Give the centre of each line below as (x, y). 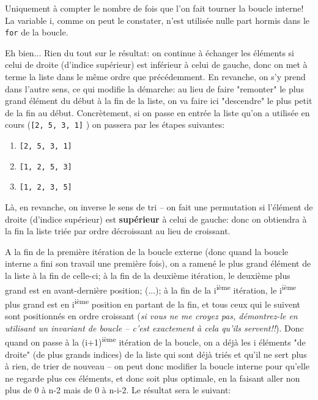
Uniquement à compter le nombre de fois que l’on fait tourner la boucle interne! (154, 8)
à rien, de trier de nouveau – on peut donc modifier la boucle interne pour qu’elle (157, 366)
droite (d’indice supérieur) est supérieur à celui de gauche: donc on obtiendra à (156, 219)
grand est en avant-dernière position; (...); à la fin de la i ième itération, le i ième (151, 289)
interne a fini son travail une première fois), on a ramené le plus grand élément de (158, 263)
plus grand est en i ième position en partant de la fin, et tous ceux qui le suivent (153, 303)
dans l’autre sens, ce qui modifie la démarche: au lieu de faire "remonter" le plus (154, 88)
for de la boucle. (37, 32)
